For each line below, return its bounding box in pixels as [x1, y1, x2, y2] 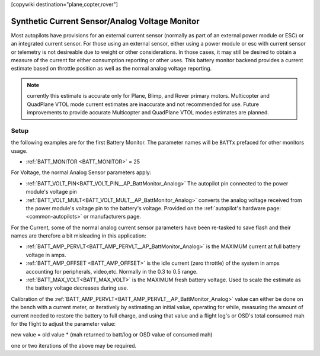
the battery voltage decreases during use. [25, 284, 129, 291]
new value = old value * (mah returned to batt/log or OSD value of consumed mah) [11, 331, 213, 338]
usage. [11, 147, 28, 154]
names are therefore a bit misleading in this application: [11, 232, 146, 239]
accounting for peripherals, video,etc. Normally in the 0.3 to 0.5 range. [25, 268, 198, 275]
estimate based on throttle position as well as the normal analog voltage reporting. [11, 65, 212, 72]
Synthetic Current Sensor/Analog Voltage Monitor [11, 16, 200, 26]
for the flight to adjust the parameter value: [11, 320, 116, 327]
